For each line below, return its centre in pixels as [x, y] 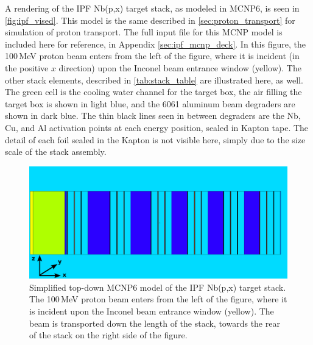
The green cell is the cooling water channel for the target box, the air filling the [153, 92]
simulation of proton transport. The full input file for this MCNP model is [144, 32]
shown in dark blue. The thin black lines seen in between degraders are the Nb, [153, 116]
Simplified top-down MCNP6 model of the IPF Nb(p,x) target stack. [158, 287]
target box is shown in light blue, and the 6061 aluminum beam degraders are [150, 103]
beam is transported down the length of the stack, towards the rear [155, 323]
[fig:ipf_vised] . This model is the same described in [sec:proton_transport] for [150, 20]
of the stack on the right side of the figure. [108, 335]
